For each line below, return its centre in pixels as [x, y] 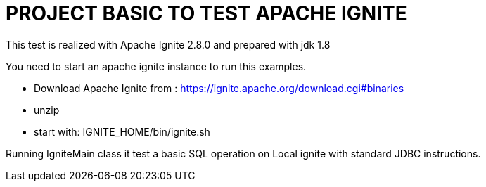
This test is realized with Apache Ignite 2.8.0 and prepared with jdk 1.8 [168, 44]
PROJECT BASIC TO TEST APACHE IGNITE [206, 13]
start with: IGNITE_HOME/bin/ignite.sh [122, 131]
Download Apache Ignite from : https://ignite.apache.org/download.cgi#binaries [219, 88]
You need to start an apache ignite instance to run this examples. [156, 66]
